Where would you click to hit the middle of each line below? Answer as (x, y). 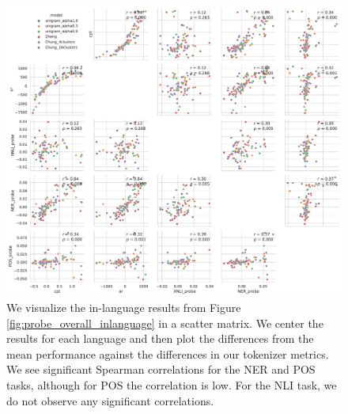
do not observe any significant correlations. (110, 400)
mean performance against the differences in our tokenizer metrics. (168, 353)
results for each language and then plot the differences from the (160, 338)
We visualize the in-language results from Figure (124, 308)
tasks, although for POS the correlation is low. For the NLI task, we (172, 385)
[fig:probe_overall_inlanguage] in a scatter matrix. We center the (165, 323)
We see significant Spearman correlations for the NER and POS (161, 369)
